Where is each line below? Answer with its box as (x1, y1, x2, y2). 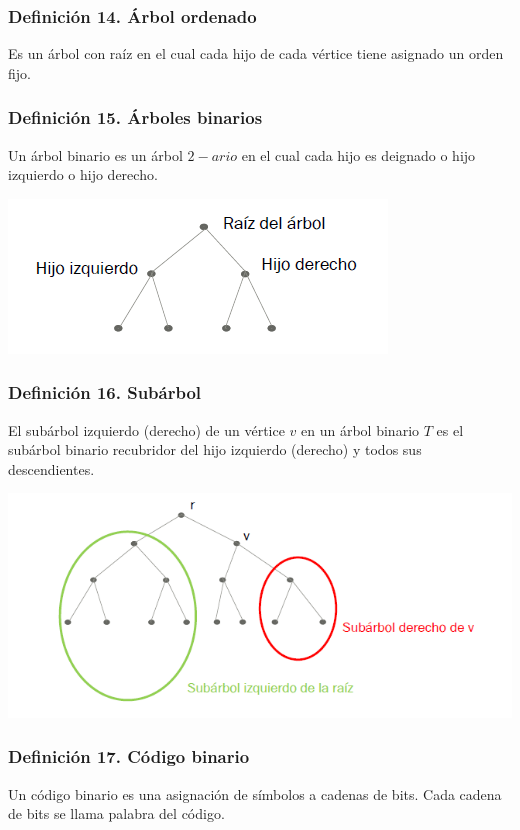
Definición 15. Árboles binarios (8, 105, 263, 130)
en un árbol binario (301, 419, 420, 440)
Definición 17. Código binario (8, 744, 250, 769)
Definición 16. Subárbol (8, 380, 202, 405)
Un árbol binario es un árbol (8, 144, 183, 165)
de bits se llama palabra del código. (8, 803, 225, 824)
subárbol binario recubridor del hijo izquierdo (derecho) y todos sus (8, 439, 422, 460)
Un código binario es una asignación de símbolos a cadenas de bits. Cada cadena (8, 783, 502, 804)
